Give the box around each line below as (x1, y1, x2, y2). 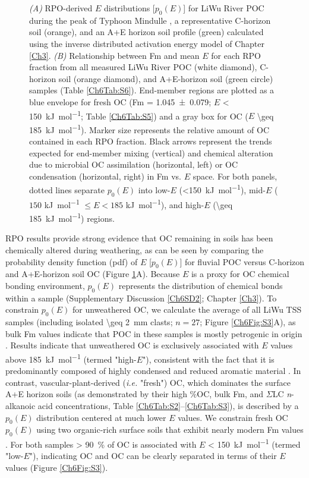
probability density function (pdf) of (5, 255, 138, 268)
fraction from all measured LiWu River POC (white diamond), (29, 61, 257, 73)
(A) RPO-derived (29, 2, 93, 14)
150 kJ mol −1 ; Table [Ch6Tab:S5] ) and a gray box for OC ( (29, 108, 248, 122)
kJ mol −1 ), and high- (125, 196, 204, 210)
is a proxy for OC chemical (191, 268, 289, 280)
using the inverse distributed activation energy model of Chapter (29, 37, 264, 49)
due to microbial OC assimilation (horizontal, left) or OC (29, 158, 238, 171)
